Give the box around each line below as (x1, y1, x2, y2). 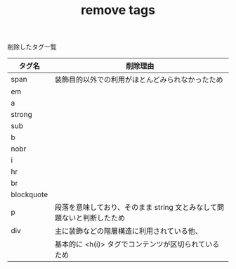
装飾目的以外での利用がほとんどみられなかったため (55, 75, 223, 85)
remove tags (80, 2, 156, 18)
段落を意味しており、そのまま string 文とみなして (55, 203, 218, 213)
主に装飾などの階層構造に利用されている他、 (55, 226, 202, 236)
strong (11, 110, 33, 120)
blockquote (11, 189, 48, 199)
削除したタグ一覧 (7, 43, 57, 51)
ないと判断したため (62, 213, 126, 223)
